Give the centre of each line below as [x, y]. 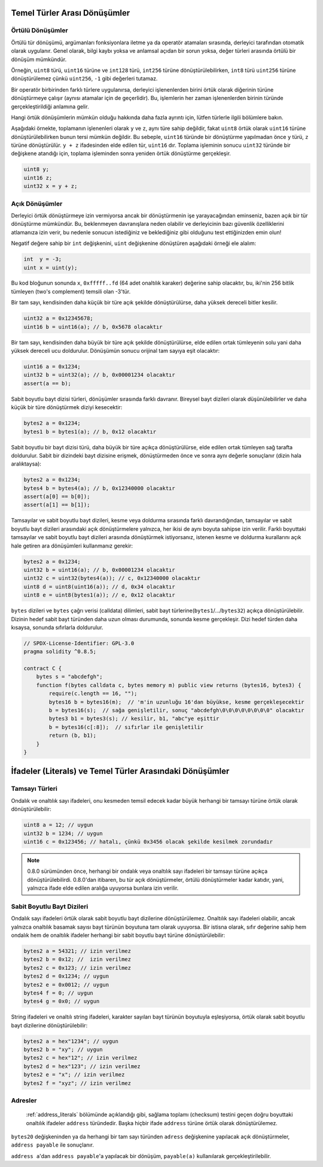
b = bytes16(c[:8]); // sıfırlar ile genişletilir [126, 727]
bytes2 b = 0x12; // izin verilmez [77, 959]
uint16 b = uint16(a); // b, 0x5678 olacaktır [93, 327]
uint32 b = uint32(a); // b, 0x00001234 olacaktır [100, 375]
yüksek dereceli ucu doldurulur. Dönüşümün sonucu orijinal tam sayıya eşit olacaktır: [115, 351]
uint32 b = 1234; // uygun [63, 833]
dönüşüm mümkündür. [39, 59]
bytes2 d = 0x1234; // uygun [66, 976]
